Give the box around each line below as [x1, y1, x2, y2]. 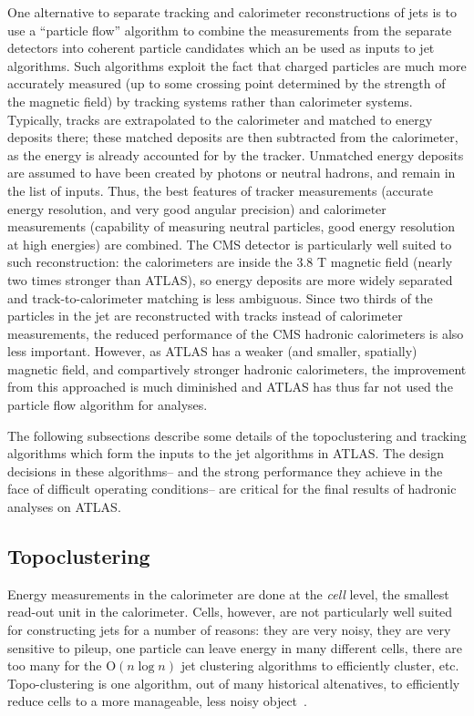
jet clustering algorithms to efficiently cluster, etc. [180, 656, 459, 675]
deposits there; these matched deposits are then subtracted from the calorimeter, [7, 128, 459, 147]
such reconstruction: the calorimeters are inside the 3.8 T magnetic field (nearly [7, 252, 453, 271]
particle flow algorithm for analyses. [7, 395, 208, 414]
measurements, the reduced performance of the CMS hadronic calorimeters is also [7, 323, 464, 343]
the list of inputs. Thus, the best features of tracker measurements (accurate [7, 180, 433, 199]
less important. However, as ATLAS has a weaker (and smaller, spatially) [7, 342, 417, 361]
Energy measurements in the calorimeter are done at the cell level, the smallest [7, 584, 449, 603]
